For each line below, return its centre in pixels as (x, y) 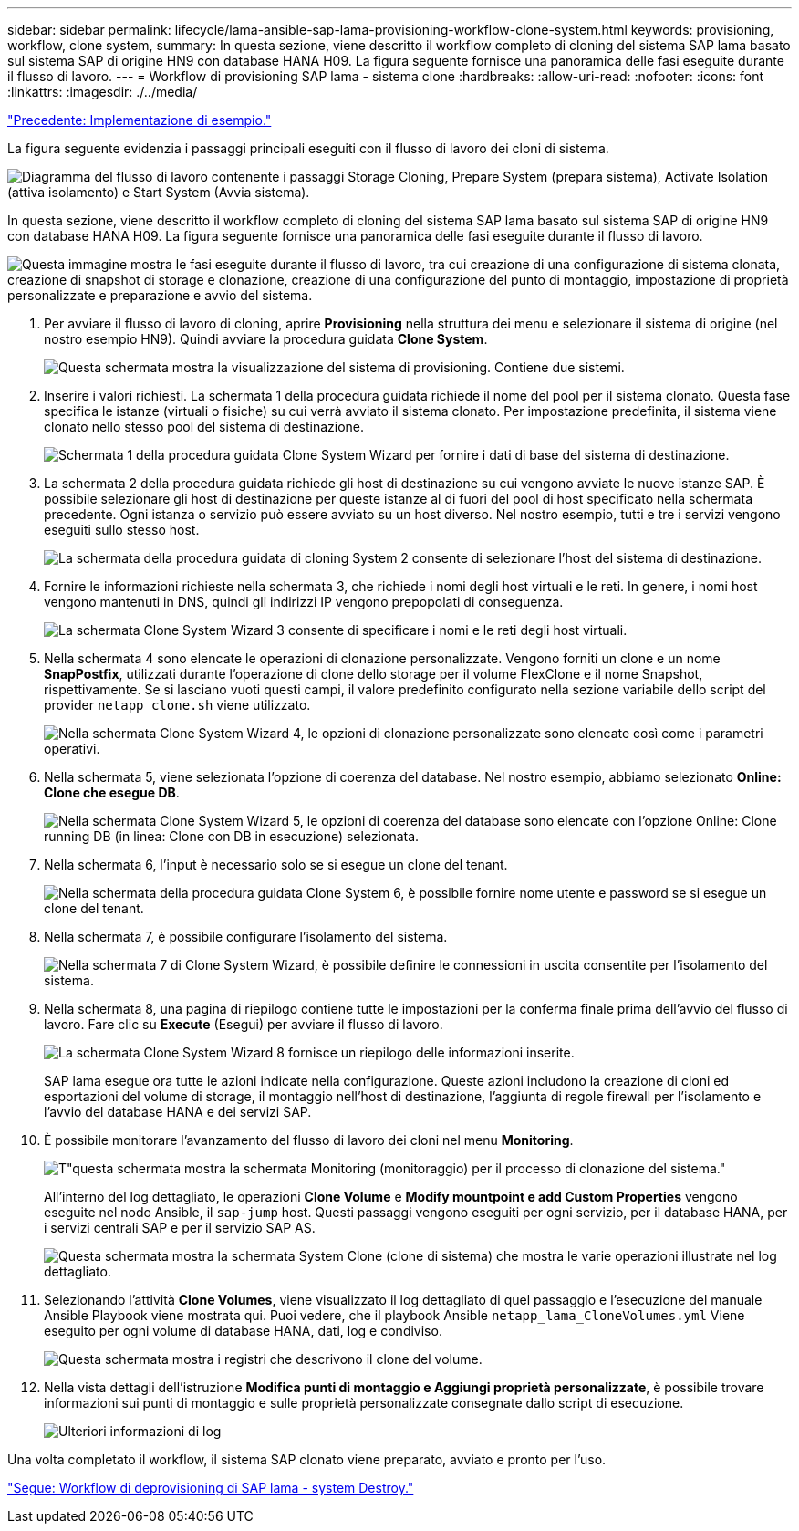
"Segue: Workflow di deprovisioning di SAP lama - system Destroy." (211, 1488)
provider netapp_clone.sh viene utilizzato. (177, 705)
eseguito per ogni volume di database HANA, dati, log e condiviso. (243, 1331)
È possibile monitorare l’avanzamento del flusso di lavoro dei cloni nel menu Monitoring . (309, 1140)
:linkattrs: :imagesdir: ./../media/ (103, 92)
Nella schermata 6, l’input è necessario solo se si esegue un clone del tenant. (276, 864)
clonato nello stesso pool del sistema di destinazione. (204, 427)
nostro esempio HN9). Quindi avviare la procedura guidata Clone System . (266, 339)
